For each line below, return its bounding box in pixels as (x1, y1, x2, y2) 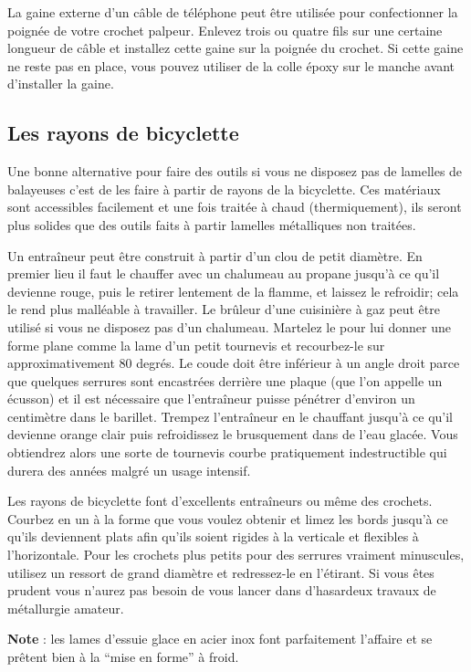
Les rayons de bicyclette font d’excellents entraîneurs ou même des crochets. (7, 491, 433, 510)
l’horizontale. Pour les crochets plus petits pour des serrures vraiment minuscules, (7, 545, 465, 564)
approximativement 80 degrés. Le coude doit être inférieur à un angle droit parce (7, 353, 460, 373)
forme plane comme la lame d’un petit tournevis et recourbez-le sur (7, 335, 385, 354)
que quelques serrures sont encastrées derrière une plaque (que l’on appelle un (7, 371, 443, 390)
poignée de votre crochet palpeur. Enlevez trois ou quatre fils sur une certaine (7, 20, 443, 39)
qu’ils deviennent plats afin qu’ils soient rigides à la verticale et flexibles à (7, 527, 419, 546)
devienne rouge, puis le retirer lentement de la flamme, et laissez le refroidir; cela (7, 281, 459, 300)
